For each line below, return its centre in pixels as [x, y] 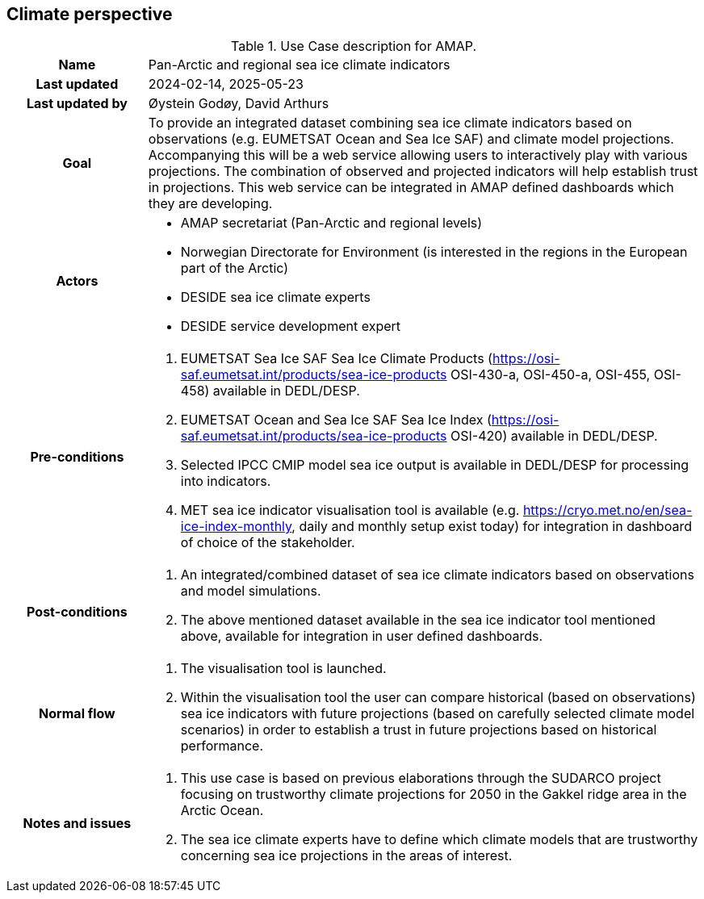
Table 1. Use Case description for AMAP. [354, 46]
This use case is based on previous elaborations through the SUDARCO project [421, 778]
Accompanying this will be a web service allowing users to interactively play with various [418, 155]
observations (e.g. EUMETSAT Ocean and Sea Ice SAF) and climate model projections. [411, 139]
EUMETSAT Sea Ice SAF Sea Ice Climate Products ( [336, 359]
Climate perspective [90, 14]
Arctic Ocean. [222, 811]
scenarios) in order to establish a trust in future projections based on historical [419, 730]
